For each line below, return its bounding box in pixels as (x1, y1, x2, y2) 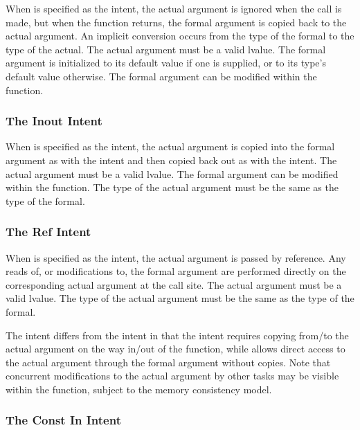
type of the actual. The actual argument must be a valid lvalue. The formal (6, 42, 326, 56)
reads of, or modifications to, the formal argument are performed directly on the (6, 264, 346, 278)
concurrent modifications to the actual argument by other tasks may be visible (6, 368, 339, 383)
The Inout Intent (6, 112, 102, 129)
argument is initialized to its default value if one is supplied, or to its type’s (6, 55, 326, 70)
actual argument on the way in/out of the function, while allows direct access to (6, 341, 345, 356)
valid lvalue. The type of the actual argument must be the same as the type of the (6, 291, 354, 305)
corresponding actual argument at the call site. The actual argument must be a (6, 277, 342, 292)
